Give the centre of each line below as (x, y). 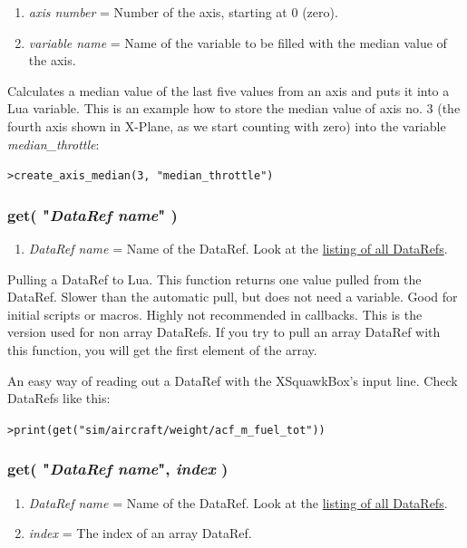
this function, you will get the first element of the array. (162, 350)
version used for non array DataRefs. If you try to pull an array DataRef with (224, 332)
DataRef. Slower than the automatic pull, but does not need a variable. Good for (233, 297)
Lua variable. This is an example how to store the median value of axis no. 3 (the (234, 108)
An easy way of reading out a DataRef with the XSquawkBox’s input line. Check (233, 380)
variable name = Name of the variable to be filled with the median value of (238, 42)
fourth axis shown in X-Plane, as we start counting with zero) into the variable (227, 125)
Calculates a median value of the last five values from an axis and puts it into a (229, 90)
